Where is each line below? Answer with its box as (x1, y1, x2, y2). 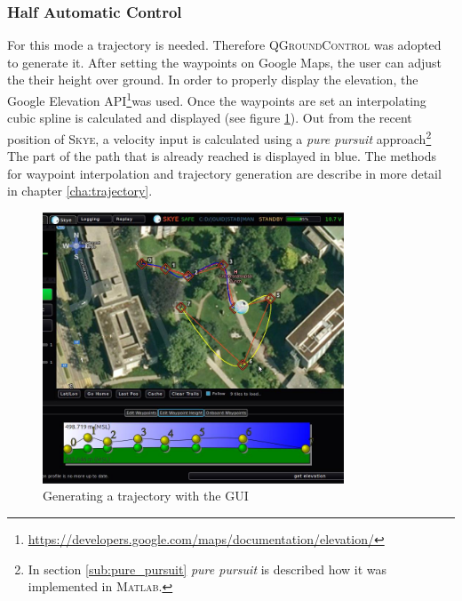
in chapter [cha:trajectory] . (7, 181, 153, 200)
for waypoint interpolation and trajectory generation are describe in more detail (7, 164, 442, 182)
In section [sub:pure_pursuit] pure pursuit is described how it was (28, 559, 387, 578)
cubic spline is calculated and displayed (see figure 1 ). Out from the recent (7, 108, 412, 127)
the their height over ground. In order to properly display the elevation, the (7, 70, 418, 89)
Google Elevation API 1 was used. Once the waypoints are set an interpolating (7, 89, 426, 109)
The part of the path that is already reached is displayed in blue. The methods (7, 147, 437, 165)
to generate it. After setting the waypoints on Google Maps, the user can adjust (7, 52, 442, 71)
